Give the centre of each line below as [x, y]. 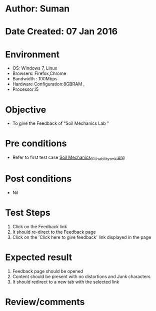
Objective [26, 110]
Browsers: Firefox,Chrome [39, 73]
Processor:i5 [25, 89]
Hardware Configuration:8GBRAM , [48, 84]
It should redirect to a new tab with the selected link [66, 282]
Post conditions [38, 179]
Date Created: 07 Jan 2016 [61, 32]
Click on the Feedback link [40, 226]
